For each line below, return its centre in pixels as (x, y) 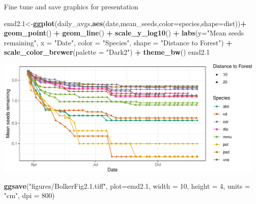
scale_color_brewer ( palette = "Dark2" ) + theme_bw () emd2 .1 (107, 52)
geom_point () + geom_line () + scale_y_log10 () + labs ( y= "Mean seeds (124, 33)
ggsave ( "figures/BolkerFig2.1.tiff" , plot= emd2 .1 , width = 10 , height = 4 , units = (127, 186)
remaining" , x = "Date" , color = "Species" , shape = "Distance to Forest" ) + (118, 42)
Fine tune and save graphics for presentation (71, 6)
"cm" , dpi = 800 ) (30, 195)
